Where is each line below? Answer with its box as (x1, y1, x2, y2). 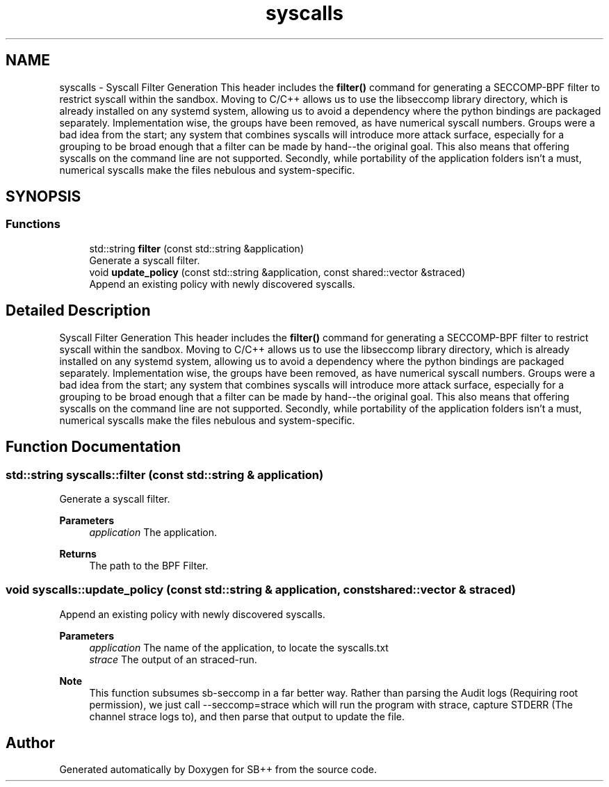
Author (6, 734, 55, 752)
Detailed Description (6, 302, 151, 320)
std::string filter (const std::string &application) (89, 242, 304, 254)
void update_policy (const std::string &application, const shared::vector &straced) (89, 266, 466, 278)
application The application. (89, 526, 218, 538)
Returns (59, 547, 97, 560)
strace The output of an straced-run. (89, 653, 257, 665)
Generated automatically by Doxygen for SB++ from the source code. (59, 763, 377, 776)
